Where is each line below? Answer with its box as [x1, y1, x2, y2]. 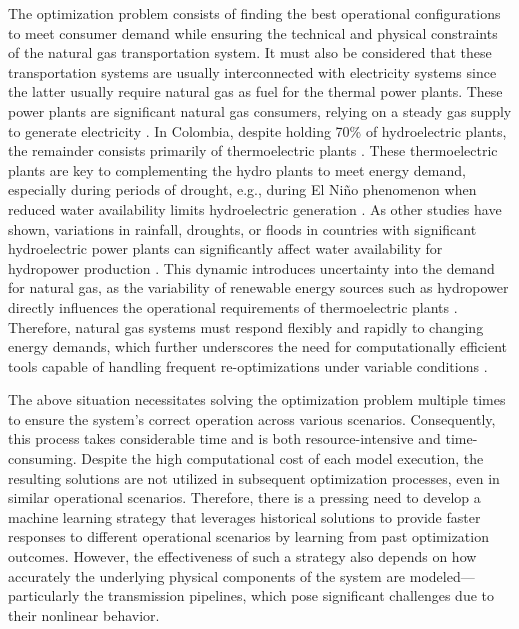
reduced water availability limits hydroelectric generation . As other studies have [8, 198, 502, 219]
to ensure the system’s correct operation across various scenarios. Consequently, [8, 408, 496, 429]
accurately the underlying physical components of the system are [8, 565, 406, 586]
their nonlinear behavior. [8, 604, 160, 625]
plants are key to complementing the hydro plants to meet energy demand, [8, 159, 466, 180]
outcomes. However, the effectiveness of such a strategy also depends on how [8, 546, 477, 567]
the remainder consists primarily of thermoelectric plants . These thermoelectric [8, 140, 498, 161]
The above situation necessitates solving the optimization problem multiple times [8, 389, 506, 410]
